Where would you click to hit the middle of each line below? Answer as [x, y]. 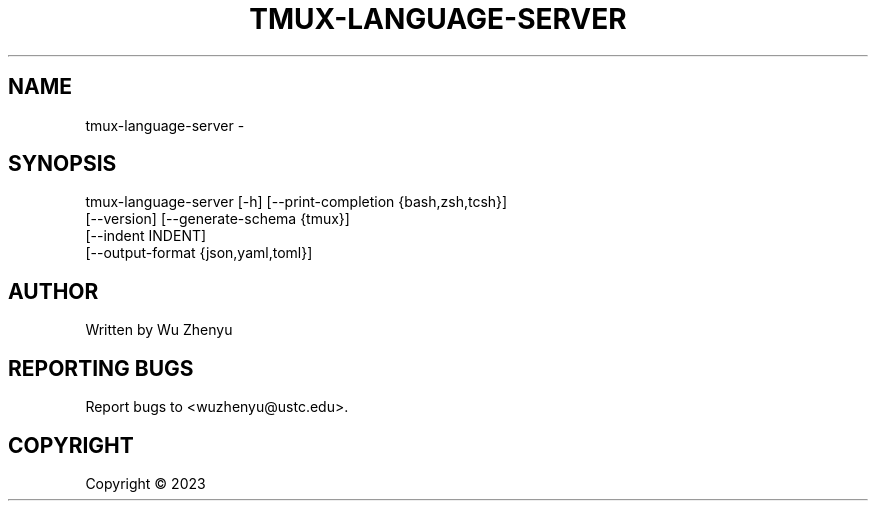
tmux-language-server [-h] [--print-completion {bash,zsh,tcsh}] [296, 202]
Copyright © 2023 [145, 483]
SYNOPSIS [62, 164]
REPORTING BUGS [101, 368]
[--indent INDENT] [146, 236]
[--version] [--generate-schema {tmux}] [217, 219]
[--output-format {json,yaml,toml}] [199, 253]
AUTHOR [53, 291]
